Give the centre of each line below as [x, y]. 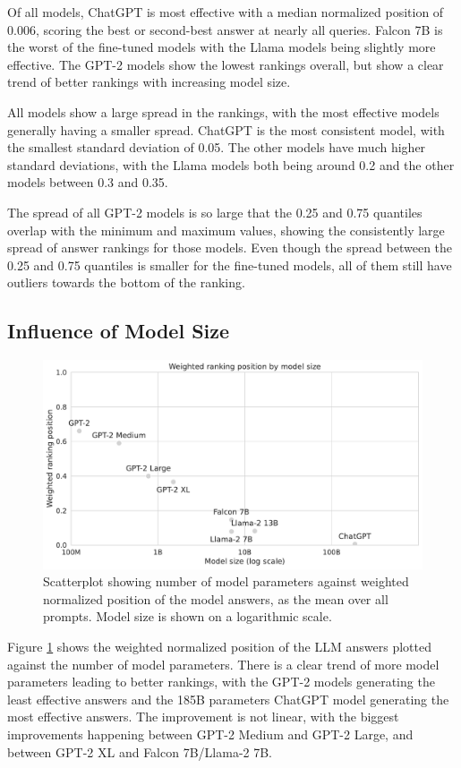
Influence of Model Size [119, 331]
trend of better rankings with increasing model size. [149, 82]
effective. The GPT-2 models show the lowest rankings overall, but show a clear [226, 64]
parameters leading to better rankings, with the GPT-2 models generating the [221, 682]
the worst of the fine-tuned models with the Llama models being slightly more [222, 47]
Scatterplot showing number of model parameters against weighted [226, 581]
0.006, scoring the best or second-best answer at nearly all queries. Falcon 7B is [225, 29]
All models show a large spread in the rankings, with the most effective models [223, 111]
